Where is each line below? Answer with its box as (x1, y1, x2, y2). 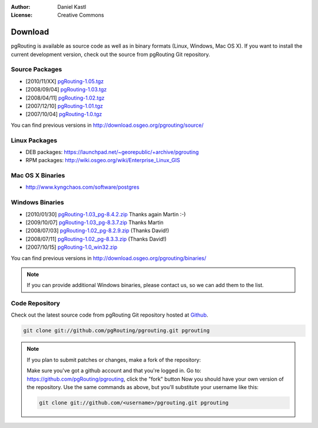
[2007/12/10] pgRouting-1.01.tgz (25, 103, 103, 109)
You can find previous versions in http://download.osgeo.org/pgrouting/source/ (11, 121, 204, 129)
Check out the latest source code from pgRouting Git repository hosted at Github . (11, 311, 208, 318)
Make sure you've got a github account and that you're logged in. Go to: (26, 367, 201, 374)
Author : (11, 4, 31, 10)
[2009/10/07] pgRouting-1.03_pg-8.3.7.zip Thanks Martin (25, 219, 164, 226)
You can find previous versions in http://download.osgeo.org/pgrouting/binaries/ (11, 254, 206, 262)
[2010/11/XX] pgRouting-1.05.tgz (25, 77, 104, 85)
